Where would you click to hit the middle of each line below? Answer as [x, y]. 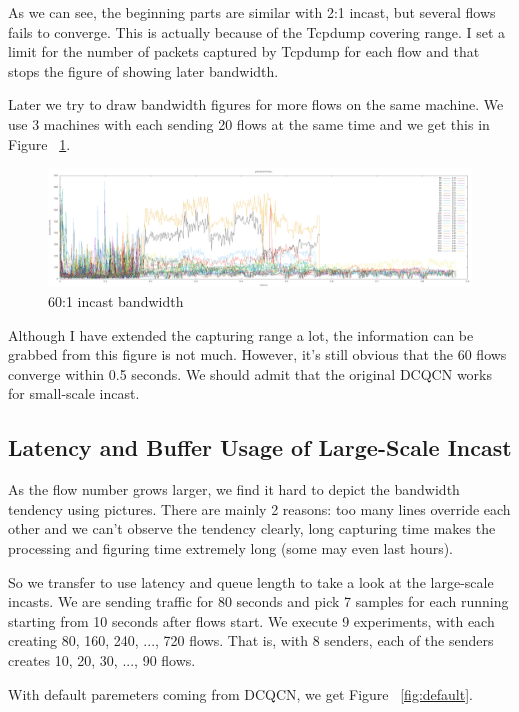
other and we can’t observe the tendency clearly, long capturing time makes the [252, 528]
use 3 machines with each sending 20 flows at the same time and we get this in [249, 123]
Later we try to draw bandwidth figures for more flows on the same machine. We [256, 104]
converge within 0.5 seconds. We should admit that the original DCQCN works [250, 373]
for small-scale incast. [74, 393]
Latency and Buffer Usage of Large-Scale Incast [260, 447]
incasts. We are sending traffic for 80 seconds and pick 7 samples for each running [258, 601]
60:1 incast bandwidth [116, 301]
